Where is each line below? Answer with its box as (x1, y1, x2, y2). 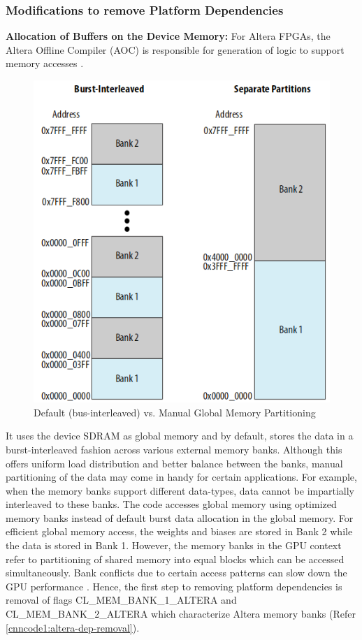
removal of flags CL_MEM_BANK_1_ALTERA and (6, 592, 237, 607)
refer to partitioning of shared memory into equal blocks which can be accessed (6, 551, 345, 566)
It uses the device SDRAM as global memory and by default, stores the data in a (6, 428, 354, 443)
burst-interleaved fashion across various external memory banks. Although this (6, 442, 342, 456)
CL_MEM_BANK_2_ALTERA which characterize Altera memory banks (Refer (6, 606, 356, 621)
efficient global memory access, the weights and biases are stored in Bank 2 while (6, 524, 353, 539)
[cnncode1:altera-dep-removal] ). (6, 620, 140, 634)
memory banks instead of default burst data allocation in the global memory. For (6, 510, 354, 525)
